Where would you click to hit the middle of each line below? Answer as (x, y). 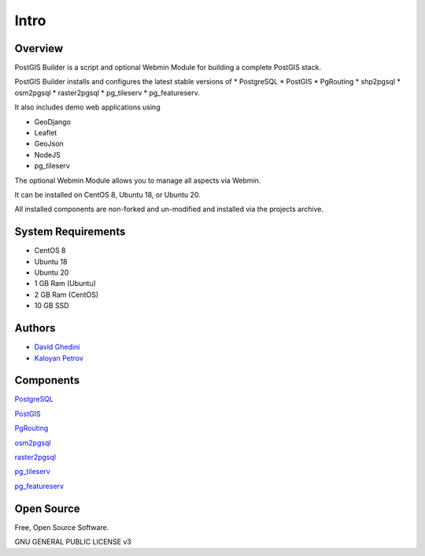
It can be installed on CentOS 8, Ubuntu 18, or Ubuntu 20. (107, 195)
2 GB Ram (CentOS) (67, 295)
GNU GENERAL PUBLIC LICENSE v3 (73, 542)
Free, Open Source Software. (62, 527)
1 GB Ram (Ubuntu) (65, 284)
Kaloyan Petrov (59, 358)
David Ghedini (57, 347)
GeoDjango (52, 121)
